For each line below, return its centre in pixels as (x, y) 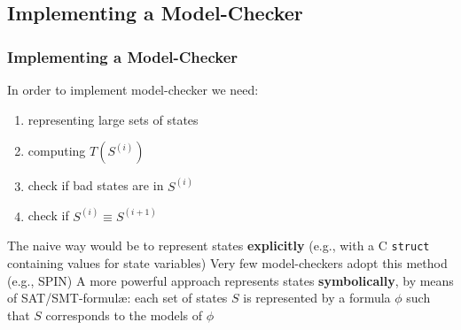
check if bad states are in (96, 185)
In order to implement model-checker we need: (133, 89)
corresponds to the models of (124, 315)
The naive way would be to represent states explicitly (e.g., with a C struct (219, 246)
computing (57, 151)
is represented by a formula (317, 298)
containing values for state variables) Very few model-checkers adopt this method (227, 262)
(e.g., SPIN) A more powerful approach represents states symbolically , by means (230, 280)
